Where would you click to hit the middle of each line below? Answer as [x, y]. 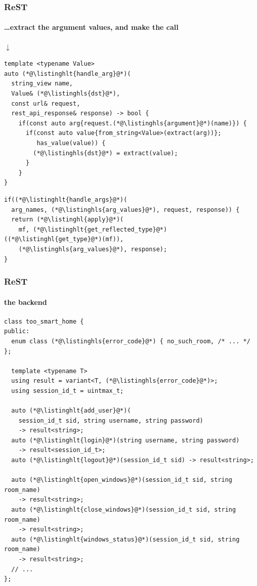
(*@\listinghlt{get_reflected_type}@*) [100, 229]
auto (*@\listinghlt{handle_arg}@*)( [68, 74]
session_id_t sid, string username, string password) [111, 420]
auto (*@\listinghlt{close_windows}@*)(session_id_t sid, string [124, 510]
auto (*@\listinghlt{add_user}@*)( [71, 411]
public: [17, 331]
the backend [26, 302]
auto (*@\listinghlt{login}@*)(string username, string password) [125, 440]
